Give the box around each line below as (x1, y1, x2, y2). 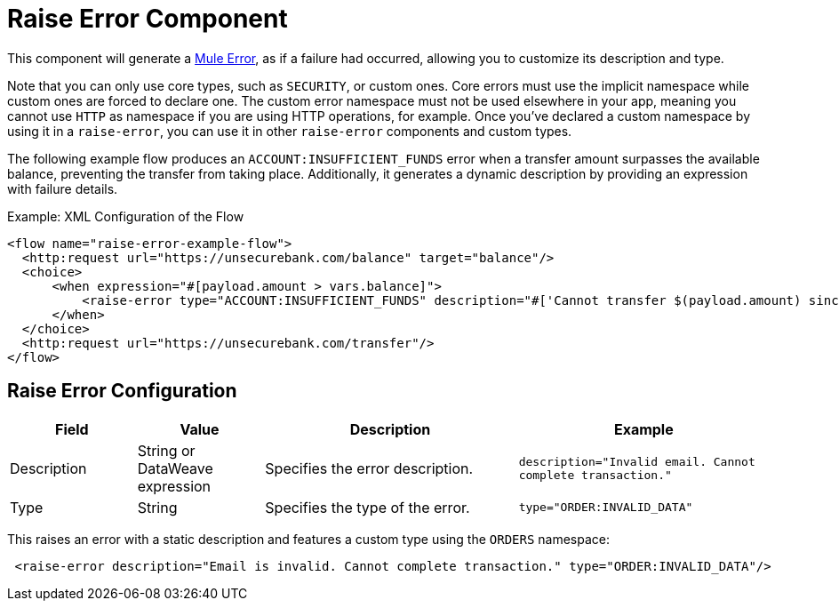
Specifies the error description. (265, 459, 474, 477)
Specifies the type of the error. (265, 498, 470, 516)
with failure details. (7, 180, 118, 196)
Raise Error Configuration (7, 380, 237, 403)
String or (137, 441, 196, 460)
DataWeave (137, 459, 213, 477)
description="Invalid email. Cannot (518, 454, 755, 468)
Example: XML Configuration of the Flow (7, 208, 244, 224)
